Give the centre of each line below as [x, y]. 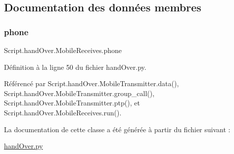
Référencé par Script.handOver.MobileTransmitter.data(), [92, 83]
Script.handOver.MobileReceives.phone [63, 50]
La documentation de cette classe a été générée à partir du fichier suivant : [117, 129]
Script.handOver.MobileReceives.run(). [63, 112]
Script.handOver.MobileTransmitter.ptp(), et [72, 103]
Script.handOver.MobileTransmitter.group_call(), [79, 93]
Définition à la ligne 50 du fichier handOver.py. [75, 67]
